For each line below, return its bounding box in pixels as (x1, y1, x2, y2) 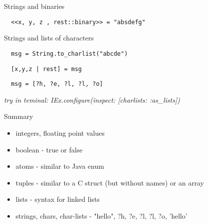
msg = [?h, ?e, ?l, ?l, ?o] (11, 80, 103, 88)
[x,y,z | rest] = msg (11, 65, 82, 73)
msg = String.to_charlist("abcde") (11, 50, 128, 57)
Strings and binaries (4, 1, 65, 11)
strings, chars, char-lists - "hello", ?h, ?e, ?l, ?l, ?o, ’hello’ (15, 210, 188, 221)
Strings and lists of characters (4, 33, 94, 43)
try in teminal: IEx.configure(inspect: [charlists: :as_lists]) (4, 94, 180, 105)
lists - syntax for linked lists (15, 194, 100, 204)
